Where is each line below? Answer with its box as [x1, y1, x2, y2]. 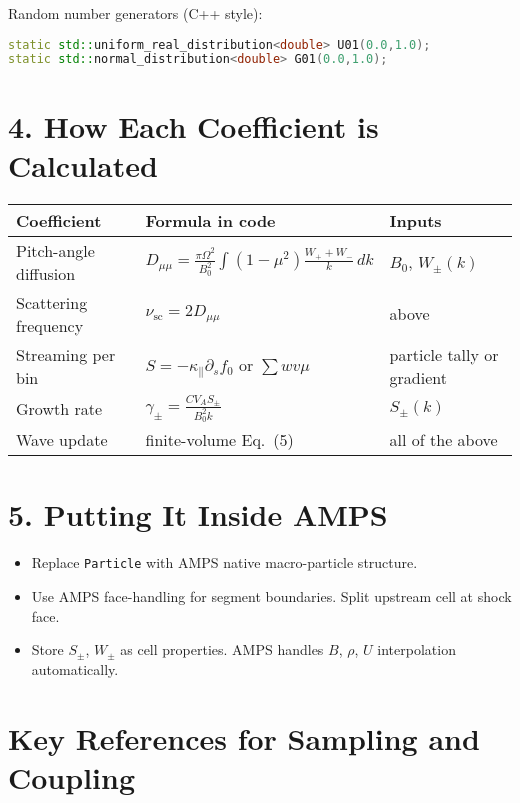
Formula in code [145, 208, 276, 232]
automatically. [31, 658, 119, 679]
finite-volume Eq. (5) [145, 428, 294, 452]
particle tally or [389, 342, 499, 366]
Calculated [8, 144, 158, 185]
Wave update [16, 428, 108, 452]
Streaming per [16, 342, 116, 366]
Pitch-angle [16, 238, 95, 262]
